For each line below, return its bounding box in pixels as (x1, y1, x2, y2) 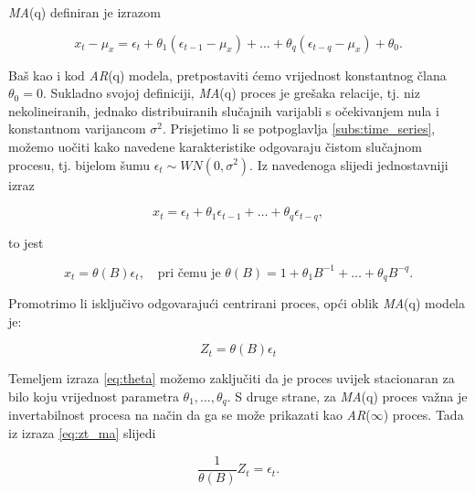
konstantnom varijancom (8, 119, 146, 138)
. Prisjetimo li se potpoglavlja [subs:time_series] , (162, 119, 436, 138)
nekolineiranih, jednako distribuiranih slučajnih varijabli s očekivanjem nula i (8, 101, 439, 120)
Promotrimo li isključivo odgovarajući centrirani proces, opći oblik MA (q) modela (8, 294, 466, 313)
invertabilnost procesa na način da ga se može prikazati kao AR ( (8, 405, 371, 424)
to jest (8, 232, 44, 252)
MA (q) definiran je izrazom (8, 3, 161, 21)
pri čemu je (157, 266, 221, 280)
